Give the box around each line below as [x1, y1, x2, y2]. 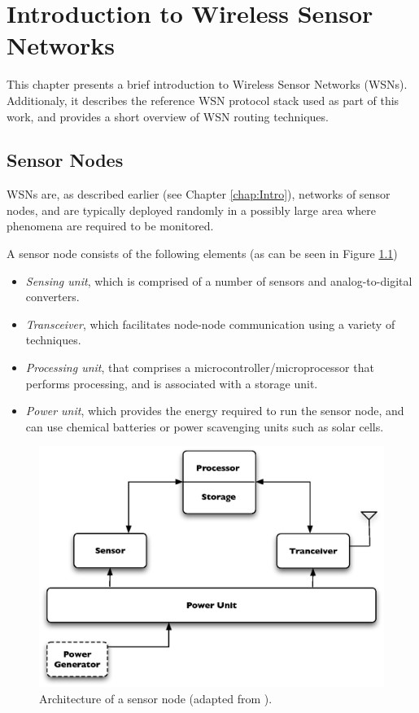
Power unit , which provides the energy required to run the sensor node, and [25, 402, 404, 419]
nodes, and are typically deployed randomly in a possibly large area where [7, 201, 376, 218]
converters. [25, 288, 80, 305]
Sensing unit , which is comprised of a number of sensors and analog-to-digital [25, 272, 412, 289]
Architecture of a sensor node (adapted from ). [39, 690, 273, 707]
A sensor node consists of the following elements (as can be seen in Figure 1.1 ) [7, 245, 398, 262]
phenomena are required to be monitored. [7, 217, 214, 234]
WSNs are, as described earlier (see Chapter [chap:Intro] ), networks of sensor [7, 186, 391, 203]
